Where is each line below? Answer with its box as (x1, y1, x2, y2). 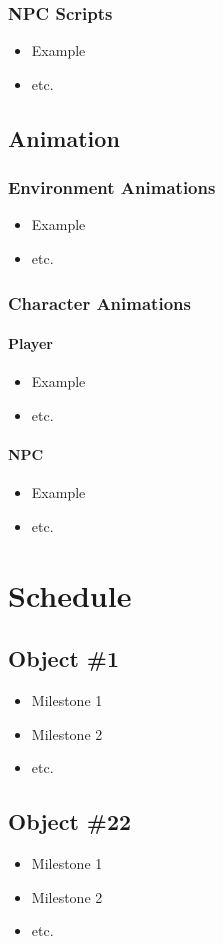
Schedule (8, 574, 132, 615)
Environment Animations (8, 175, 216, 200)
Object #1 (8, 643, 120, 674)
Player (8, 333, 53, 354)
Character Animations (8, 290, 191, 315)
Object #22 (8, 806, 132, 837)
